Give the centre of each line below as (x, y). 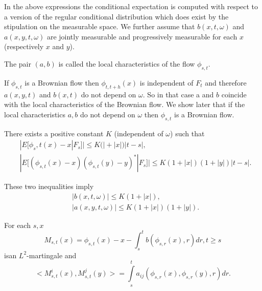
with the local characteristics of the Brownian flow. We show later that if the (125, 104)
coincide (234, 94)
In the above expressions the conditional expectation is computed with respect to (131, 6)
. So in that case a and (178, 94)
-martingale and (52, 255)
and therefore (226, 82)
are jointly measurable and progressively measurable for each (142, 36)
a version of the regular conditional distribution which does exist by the (116, 16)
